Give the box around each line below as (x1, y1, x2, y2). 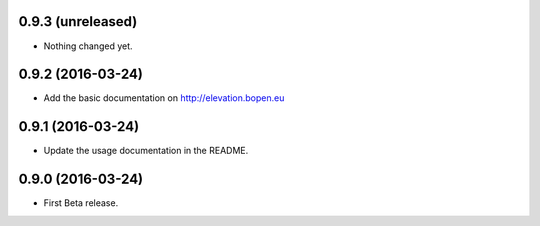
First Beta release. (43, 197, 119, 209)
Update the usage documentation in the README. (43, 145, 249, 157)
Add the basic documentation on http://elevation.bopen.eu (43, 92, 285, 104)
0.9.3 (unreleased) (18, 13, 138, 30)
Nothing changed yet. (43, 40, 134, 52)
